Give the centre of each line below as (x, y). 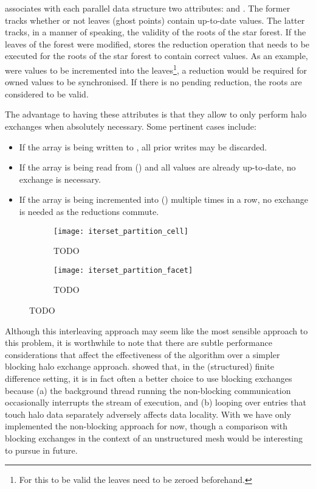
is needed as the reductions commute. (89, 211)
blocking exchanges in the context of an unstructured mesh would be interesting (154, 438)
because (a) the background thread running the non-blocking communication (148, 390)
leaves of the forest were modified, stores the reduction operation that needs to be (157, 44)
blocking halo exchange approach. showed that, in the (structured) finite (139, 366)
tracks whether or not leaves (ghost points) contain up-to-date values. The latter (155, 20)
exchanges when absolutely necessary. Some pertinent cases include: (131, 126)
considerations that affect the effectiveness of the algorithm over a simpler (143, 354)
